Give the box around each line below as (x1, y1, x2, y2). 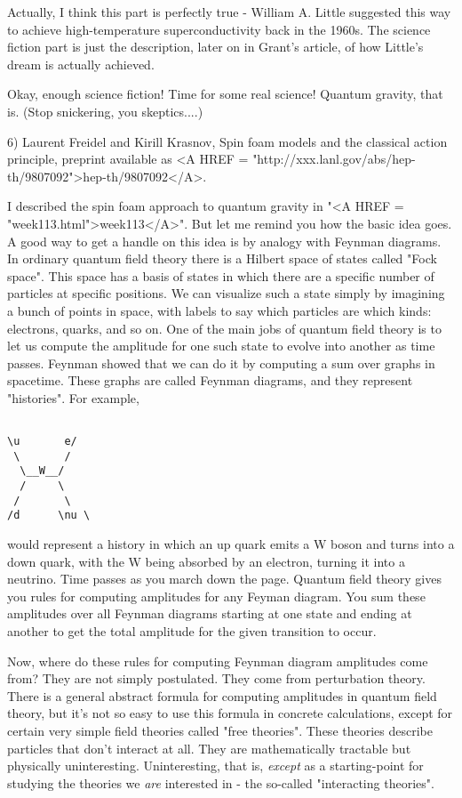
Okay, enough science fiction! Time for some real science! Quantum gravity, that (7, 85, 443, 103)
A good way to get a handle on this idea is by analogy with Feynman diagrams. (7, 231, 442, 250)
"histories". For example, (7, 388, 139, 407)
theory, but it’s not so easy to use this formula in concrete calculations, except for (7, 704, 453, 722)
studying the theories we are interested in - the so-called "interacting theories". (7, 773, 434, 792)
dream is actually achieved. (7, 54, 155, 73)
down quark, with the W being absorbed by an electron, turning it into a (7, 552, 405, 570)
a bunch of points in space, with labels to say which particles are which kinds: (7, 301, 432, 319)
